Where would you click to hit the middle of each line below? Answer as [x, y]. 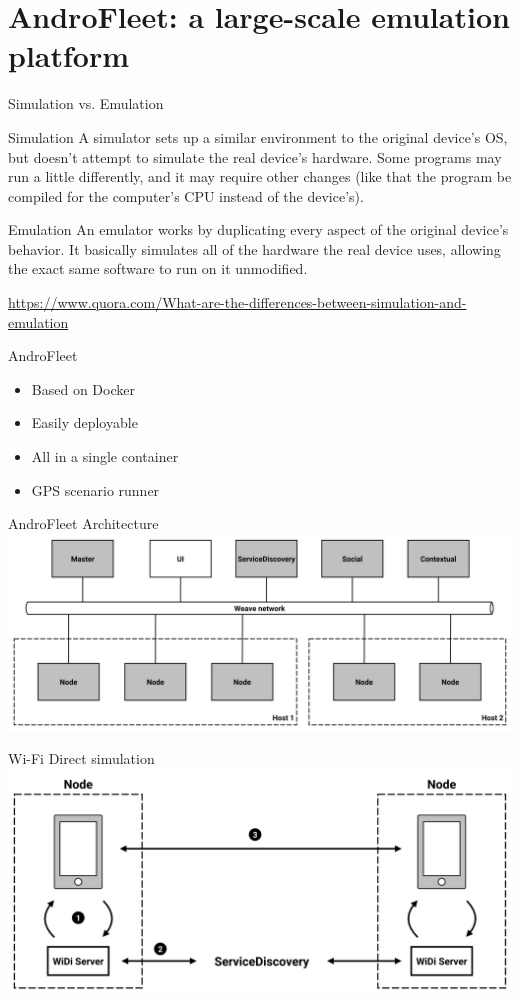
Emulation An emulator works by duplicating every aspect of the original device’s [258, 229]
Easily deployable [84, 422]
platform [69, 55]
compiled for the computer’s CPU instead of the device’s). [186, 195]
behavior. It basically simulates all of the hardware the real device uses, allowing [254, 248]
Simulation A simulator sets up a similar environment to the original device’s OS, [258, 136]
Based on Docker [83, 388]
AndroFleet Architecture [83, 523]
